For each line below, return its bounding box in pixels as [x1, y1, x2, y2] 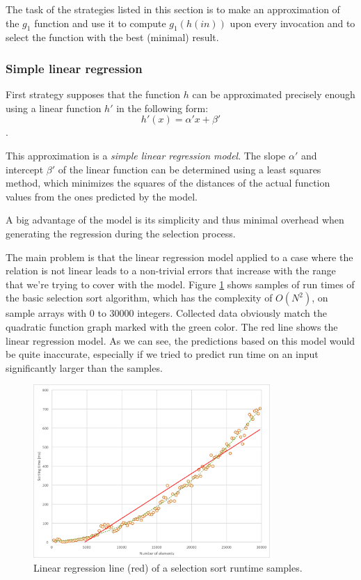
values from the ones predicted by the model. [6, 189, 198, 203]
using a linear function [6, 100, 102, 115]
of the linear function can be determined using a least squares [58, 162, 321, 176]
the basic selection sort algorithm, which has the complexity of [6, 290, 273, 305]
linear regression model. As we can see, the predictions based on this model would [6, 333, 355, 347]
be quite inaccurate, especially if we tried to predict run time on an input [6, 347, 319, 361]
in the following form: [116, 100, 209, 115]
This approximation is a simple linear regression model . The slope [6, 148, 286, 162]
